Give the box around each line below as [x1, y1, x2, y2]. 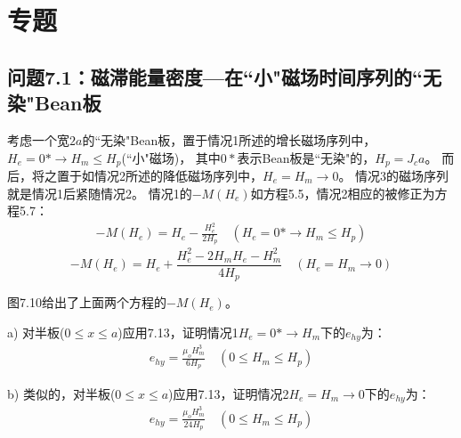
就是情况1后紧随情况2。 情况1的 [7, 183, 192, 202]
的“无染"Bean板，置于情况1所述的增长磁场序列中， [82, 130, 376, 149]
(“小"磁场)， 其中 [121, 148, 221, 166]
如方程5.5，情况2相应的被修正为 [250, 183, 435, 202]
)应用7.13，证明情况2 [168, 384, 289, 402]
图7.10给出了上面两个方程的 [7, 293, 166, 312]
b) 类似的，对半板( [7, 384, 116, 402]
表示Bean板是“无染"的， [237, 148, 376, 166]
